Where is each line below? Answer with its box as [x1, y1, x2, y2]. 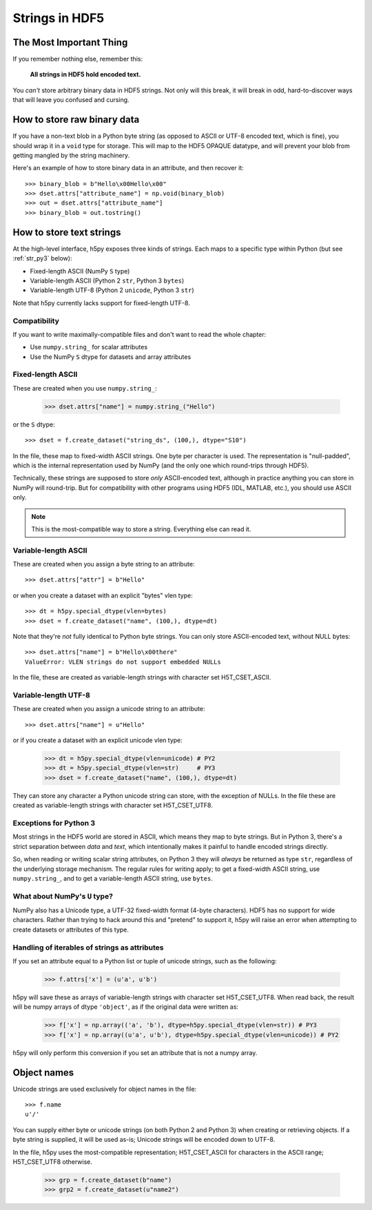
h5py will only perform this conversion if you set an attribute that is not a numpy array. [12, 1048, 258, 1057]
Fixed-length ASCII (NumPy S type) [30, 267, 130, 275]
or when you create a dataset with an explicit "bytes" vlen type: [12, 591, 193, 599]
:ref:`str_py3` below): [12, 254, 72, 263]
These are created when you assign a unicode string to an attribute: [12, 705, 205, 713]
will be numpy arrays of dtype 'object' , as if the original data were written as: [12, 1003, 239, 1011]
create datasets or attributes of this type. [12, 925, 129, 934]
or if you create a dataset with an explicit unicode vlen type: [12, 736, 183, 744]
